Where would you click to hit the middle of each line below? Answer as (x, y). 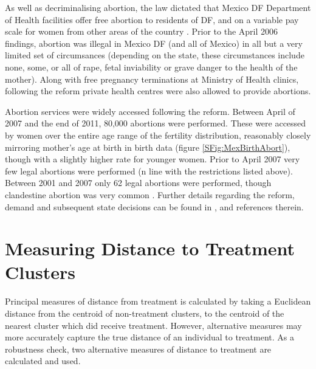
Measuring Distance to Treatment (150, 248)
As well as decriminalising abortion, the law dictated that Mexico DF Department (158, 7)
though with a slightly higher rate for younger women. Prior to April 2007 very (153, 159)
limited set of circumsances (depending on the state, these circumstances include (155, 55)
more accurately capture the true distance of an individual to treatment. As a (149, 337)
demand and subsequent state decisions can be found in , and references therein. (154, 206)
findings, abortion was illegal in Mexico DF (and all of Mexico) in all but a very (154, 43)
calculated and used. (43, 361)
